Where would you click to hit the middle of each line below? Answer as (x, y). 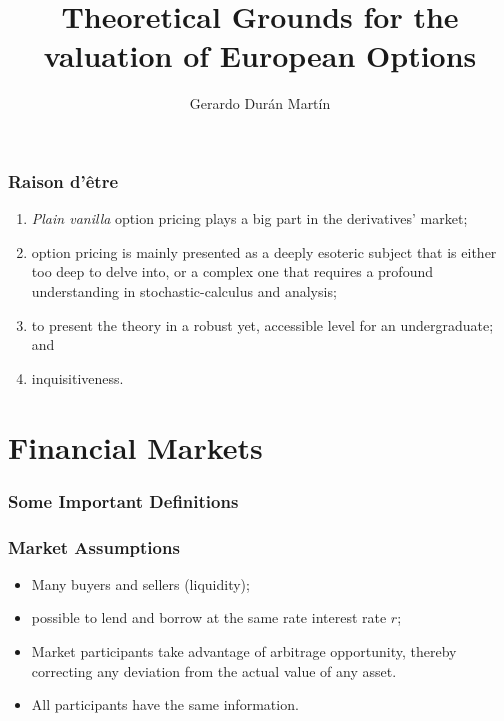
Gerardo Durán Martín (260, 103)
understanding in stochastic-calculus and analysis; (184, 290)
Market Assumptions (94, 546)
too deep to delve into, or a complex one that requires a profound (232, 271)
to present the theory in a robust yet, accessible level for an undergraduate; (262, 324)
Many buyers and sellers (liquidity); (140, 583)
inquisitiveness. (77, 377)
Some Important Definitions (123, 500)
